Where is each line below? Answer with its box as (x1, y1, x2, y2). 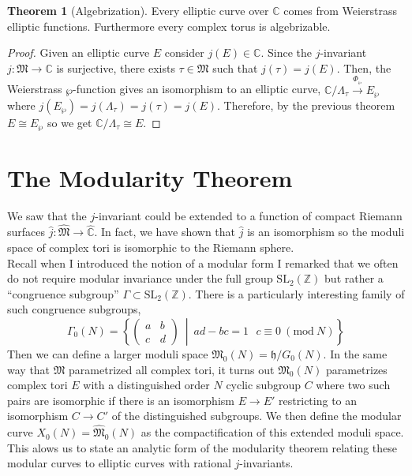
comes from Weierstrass (283, 2, 398, 18)
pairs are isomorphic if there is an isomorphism (7, 392, 234, 408)
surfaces (7, 223, 46, 240)
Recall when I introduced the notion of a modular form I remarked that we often (7, 254, 399, 271)
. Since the (260, 44, 312, 61)
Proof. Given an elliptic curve (7, 44, 150, 61)
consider (164, 44, 204, 61)
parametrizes (325, 361, 388, 377)
